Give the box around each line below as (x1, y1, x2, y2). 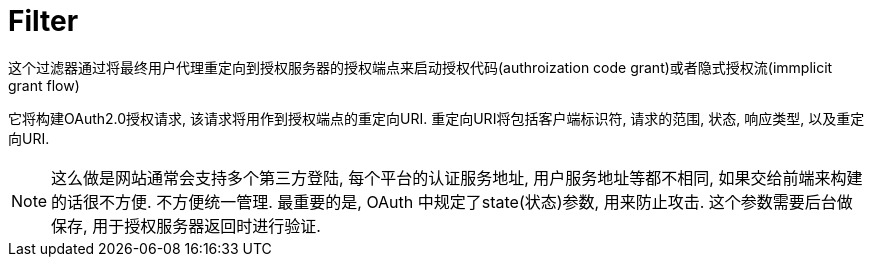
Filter (8, 4, 79, 38)
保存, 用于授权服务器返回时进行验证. (51, 215, 321, 236)
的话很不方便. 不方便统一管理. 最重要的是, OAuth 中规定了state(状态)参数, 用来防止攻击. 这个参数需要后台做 (51, 191, 853, 212)
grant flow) (8, 76, 80, 94)
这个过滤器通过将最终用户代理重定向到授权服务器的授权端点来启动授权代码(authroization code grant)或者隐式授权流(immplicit (8, 58, 833, 76)
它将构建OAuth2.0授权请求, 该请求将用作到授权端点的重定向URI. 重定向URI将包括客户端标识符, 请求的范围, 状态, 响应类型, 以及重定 (8, 109, 865, 127)
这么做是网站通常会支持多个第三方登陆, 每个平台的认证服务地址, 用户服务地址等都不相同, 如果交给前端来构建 (51, 167, 863, 188)
